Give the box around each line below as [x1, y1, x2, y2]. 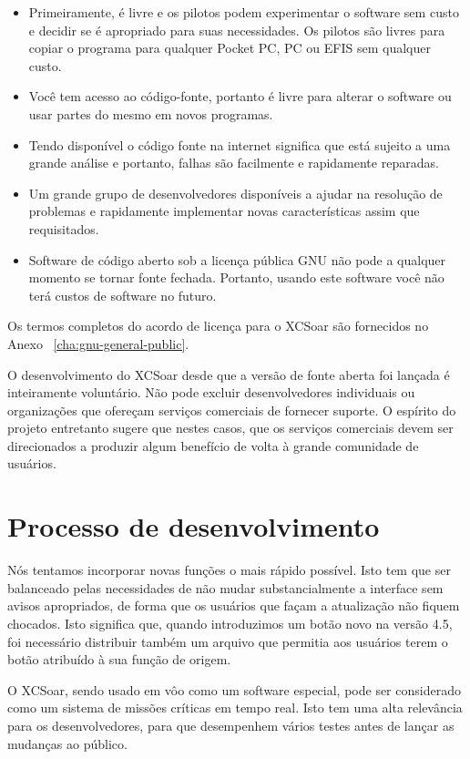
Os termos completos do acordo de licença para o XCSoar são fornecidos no [7, 316, 429, 335]
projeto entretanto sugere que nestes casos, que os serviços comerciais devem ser [7, 418, 454, 437]
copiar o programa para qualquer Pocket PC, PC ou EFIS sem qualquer [28, 38, 431, 57]
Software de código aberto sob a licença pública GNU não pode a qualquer [28, 250, 446, 269]
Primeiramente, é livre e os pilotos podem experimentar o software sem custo [28, 3, 459, 21]
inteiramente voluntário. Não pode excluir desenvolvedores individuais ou [7, 383, 415, 402]
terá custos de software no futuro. [28, 285, 217, 304]
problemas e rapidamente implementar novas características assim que [28, 201, 420, 221]
